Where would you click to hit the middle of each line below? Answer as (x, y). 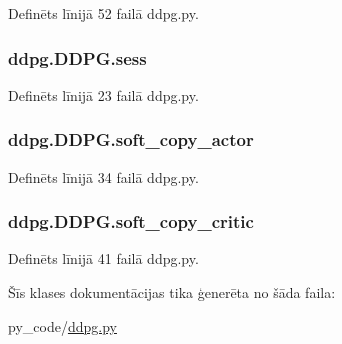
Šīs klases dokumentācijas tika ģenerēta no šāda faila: (172, 292)
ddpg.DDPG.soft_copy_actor (131, 139)
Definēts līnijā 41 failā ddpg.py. (103, 258)
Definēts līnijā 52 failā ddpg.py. (103, 13)
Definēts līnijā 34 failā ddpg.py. (103, 176)
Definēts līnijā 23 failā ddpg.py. (103, 94)
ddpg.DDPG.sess (77, 57)
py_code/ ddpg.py (62, 325)
